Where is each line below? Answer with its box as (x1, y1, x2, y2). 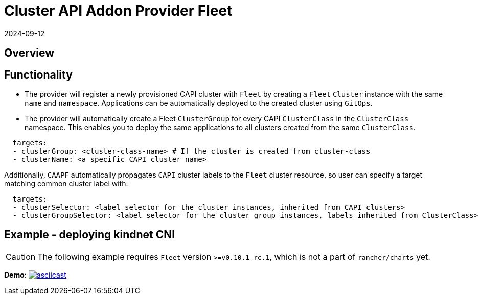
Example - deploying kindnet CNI (4, 228, 175, 241)
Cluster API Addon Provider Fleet (4, 2, 233, 19)
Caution (6, 251, 36, 262)
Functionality (4, 68, 73, 81)
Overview (4, 46, 55, 60)
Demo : (4, 270, 27, 279)
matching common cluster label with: (4, 179, 128, 188)
